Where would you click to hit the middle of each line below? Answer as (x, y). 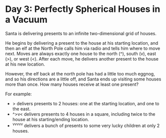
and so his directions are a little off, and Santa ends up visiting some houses (83, 79)
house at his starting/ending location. (51, 119)
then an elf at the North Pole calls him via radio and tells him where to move (83, 48)
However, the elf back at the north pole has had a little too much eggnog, (80, 73)
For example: (19, 94)
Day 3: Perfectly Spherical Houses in (83, 9)
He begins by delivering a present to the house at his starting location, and (82, 43)
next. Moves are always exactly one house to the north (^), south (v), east (81, 54)
